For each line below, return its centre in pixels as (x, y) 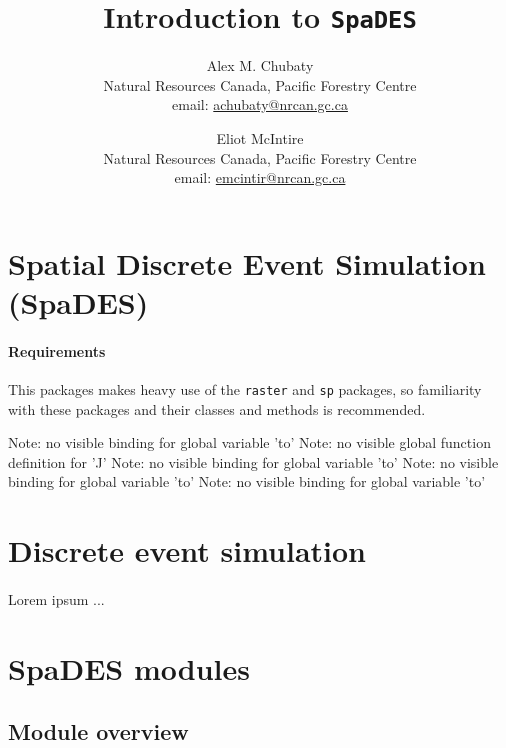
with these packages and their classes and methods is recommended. (217, 408)
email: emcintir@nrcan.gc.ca (260, 177)
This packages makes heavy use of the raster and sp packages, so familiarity (245, 388)
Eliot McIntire (260, 138)
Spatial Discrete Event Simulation (247, 262)
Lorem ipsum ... (56, 598)
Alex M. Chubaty (260, 65)
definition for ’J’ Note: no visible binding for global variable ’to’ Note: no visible (253, 461)
